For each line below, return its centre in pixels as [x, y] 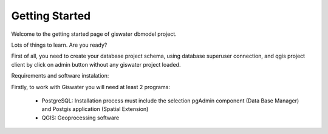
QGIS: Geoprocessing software [80, 118]
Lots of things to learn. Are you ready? [59, 45]
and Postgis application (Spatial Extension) [95, 109]
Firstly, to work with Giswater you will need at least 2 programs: [91, 87]
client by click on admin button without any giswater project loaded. [96, 64]
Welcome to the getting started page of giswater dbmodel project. [94, 34]
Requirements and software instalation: [60, 76]
